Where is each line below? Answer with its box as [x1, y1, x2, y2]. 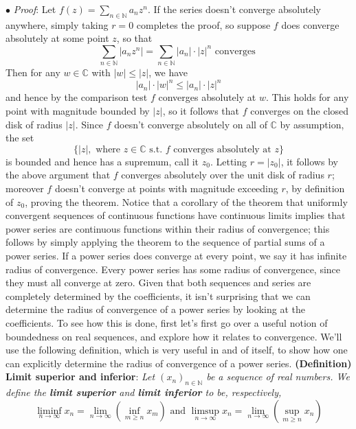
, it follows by [280, 154, 338, 168]
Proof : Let [13, 2, 56, 16]
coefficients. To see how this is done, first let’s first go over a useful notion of [5, 315, 328, 329]
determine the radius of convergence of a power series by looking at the [5, 302, 305, 316]
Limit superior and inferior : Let [5, 369, 155, 384]
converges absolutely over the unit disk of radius [121, 167, 324, 182]
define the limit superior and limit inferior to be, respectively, [5, 385, 282, 399]
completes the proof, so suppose [136, 17, 271, 32]
